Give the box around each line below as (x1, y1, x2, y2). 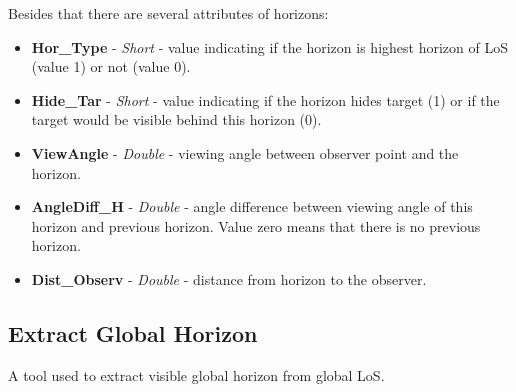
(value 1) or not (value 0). (31, 56, 191, 77)
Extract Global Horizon (8, 317, 258, 348)
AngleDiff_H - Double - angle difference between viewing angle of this (31, 196, 473, 217)
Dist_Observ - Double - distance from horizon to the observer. (31, 268, 427, 289)
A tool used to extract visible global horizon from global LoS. (8, 364, 385, 385)
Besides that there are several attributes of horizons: (8, 3, 329, 23)
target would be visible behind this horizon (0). (31, 109, 322, 130)
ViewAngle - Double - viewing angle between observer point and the (31, 142, 459, 163)
